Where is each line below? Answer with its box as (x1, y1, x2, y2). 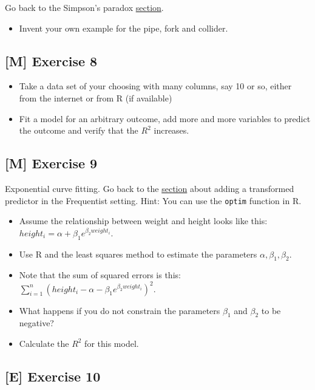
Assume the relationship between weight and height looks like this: (19, 214, 268, 227)
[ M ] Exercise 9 (5, 154, 98, 173)
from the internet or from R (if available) (19, 91, 172, 104)
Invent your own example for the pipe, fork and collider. (19, 21, 228, 34)
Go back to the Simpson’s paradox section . (5, 1, 164, 13)
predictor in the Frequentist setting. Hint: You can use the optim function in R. (5, 194, 302, 207)
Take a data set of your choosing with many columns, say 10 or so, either (19, 80, 292, 92)
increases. (154, 124, 189, 137)
